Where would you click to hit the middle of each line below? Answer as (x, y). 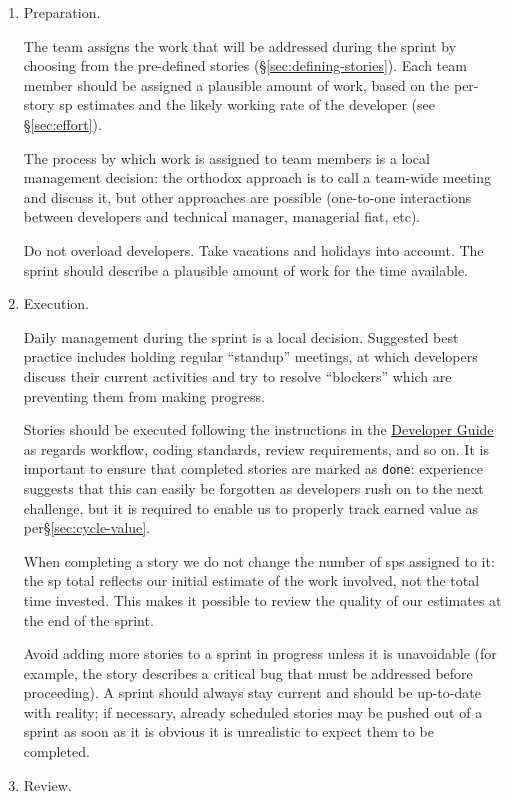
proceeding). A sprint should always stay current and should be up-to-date (252, 692)
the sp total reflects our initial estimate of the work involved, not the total (251, 580)
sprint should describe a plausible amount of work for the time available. (246, 269)
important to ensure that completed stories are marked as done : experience (253, 468)
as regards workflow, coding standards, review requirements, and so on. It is (256, 448)
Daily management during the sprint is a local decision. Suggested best (241, 336)
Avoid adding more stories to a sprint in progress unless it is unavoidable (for (260, 653)
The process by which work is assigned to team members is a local (226, 157)
